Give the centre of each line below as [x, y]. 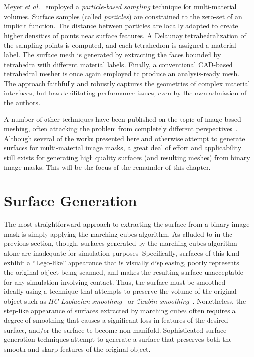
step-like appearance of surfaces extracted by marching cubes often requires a [120, 310]
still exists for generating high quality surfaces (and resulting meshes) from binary [127, 157]
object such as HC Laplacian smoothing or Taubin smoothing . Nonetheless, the [125, 300]
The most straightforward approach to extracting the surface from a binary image [127, 224]
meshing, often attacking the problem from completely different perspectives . [121, 129]
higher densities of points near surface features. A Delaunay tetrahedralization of [125, 35]
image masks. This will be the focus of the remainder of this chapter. [107, 167]
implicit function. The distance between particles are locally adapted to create [121, 26]
